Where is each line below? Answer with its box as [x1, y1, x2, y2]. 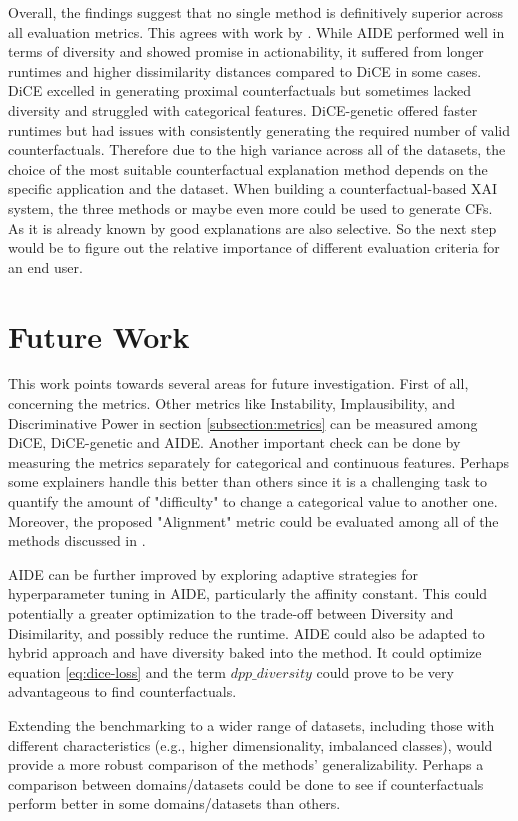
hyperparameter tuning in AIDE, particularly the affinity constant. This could [8, 583, 488, 604]
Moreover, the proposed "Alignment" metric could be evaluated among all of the [8, 510, 499, 531]
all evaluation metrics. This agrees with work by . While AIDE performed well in [8, 21, 505, 42]
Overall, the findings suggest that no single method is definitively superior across [8, 2, 504, 22]
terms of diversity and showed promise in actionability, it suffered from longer [8, 41, 484, 62]
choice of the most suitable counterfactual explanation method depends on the [8, 158, 488, 179]
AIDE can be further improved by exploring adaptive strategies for [8, 563, 418, 584]
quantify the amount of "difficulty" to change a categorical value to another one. [8, 491, 498, 511]
